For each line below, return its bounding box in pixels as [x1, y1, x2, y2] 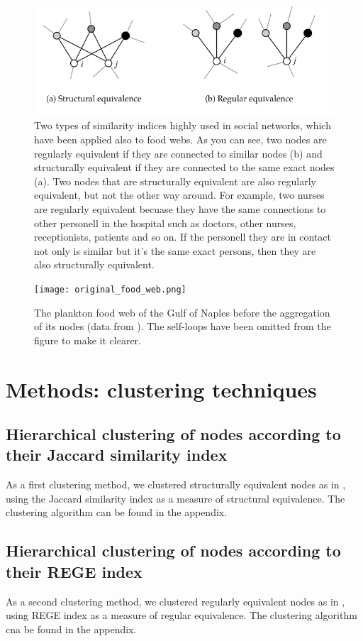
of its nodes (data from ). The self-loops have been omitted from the [34, 319, 331, 334]
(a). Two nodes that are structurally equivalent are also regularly [34, 173, 316, 188]
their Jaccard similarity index [6, 444, 228, 466]
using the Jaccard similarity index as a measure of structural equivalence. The [6, 491, 345, 505]
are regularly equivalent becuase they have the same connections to [34, 201, 326, 216]
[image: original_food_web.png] [34, 284, 186, 295]
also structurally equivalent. [34, 257, 155, 272]
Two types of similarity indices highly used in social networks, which [34, 118, 331, 133]
